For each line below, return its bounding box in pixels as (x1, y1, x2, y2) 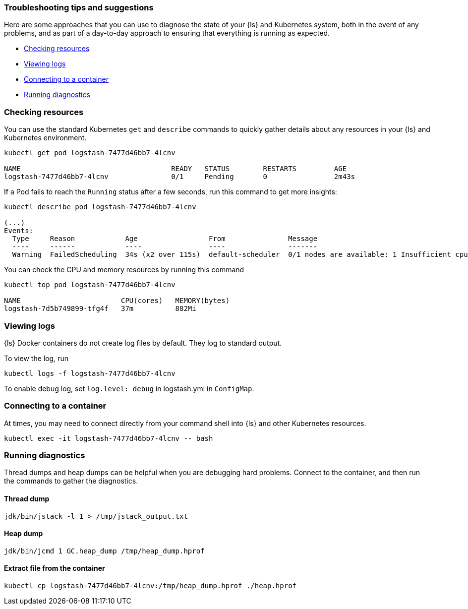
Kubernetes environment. (4, 133, 87, 142)
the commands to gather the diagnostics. (4, 477, 138, 486)
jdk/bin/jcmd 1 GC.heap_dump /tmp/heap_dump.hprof (4, 547, 205, 555)
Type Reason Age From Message (12, 235, 318, 243)
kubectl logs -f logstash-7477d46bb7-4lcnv (4, 369, 175, 377)
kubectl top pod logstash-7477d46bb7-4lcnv (4, 281, 175, 289)
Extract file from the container (4, 564, 105, 573)
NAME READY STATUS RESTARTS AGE (4, 165, 347, 173)
